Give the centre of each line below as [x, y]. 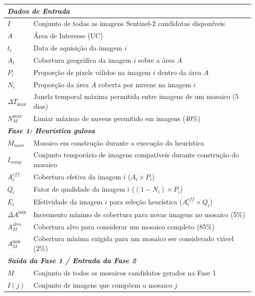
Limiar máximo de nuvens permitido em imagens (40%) [117, 118]
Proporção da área [61, 84]
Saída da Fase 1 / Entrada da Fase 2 [72, 260]
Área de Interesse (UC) [68, 36]
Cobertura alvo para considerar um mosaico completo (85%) [124, 226]
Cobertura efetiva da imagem [77, 176]
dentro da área [179, 72]
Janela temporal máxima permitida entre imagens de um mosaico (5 [136, 96]
